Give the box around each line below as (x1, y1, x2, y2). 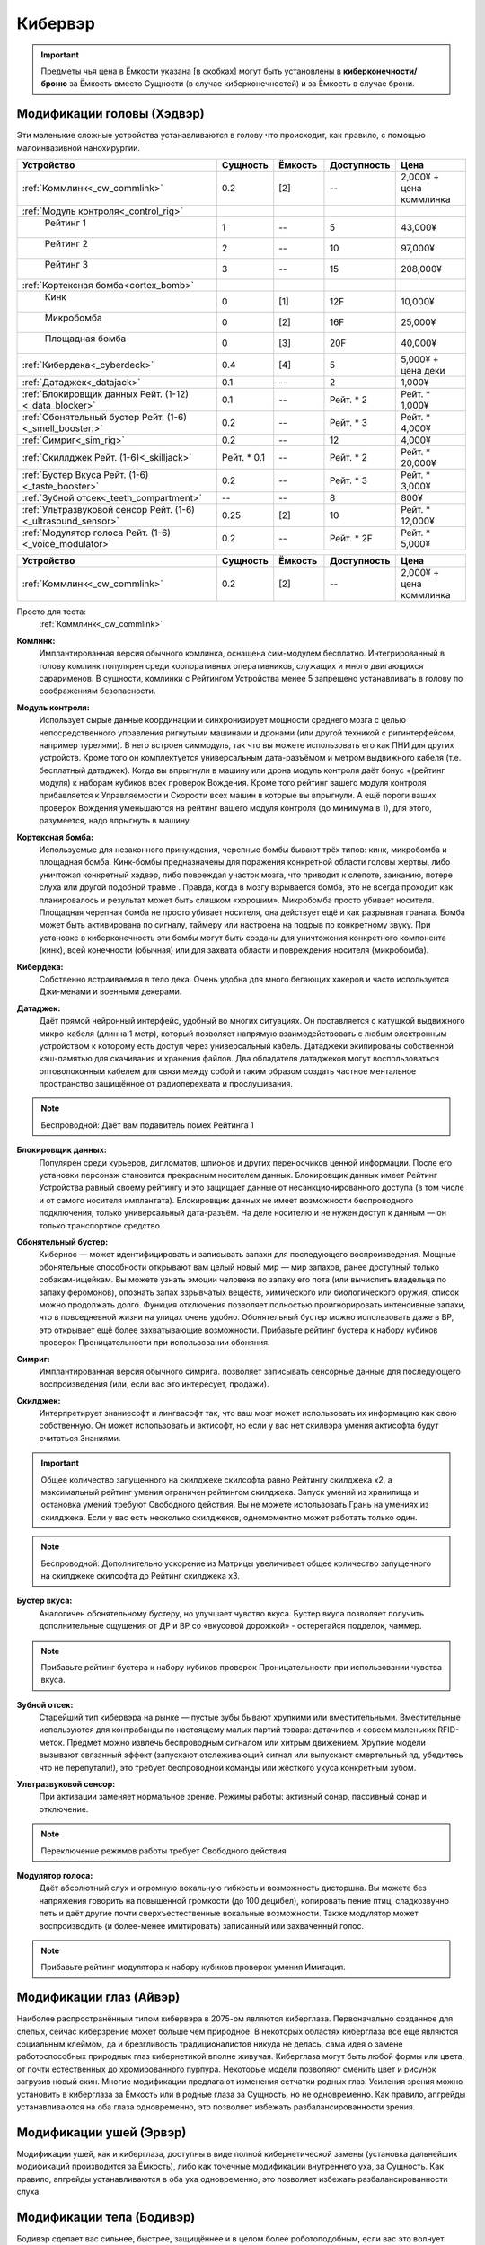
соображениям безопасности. (39, 685, 156, 696)
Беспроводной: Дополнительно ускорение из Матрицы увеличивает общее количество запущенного (40, 1558, 431, 1569)
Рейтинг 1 (44, 216, 87, 229)
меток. (39, 1737, 66, 1748)
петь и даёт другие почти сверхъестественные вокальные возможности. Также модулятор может (39, 1908, 419, 1919)
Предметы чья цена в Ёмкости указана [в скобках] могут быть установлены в (40, 66, 341, 76)
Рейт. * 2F (329, 533, 373, 545)
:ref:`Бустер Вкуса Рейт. (22, 469, 127, 481)
